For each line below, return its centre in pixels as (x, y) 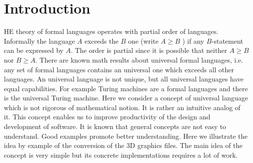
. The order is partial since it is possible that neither (149, 50)
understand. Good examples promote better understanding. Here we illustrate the (126, 136)
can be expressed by (34, 50)
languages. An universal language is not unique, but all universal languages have (124, 79)
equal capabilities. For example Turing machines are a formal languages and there (126, 88)
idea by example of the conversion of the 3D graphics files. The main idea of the (123, 145)
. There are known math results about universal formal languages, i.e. (139, 59)
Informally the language (39, 41)
